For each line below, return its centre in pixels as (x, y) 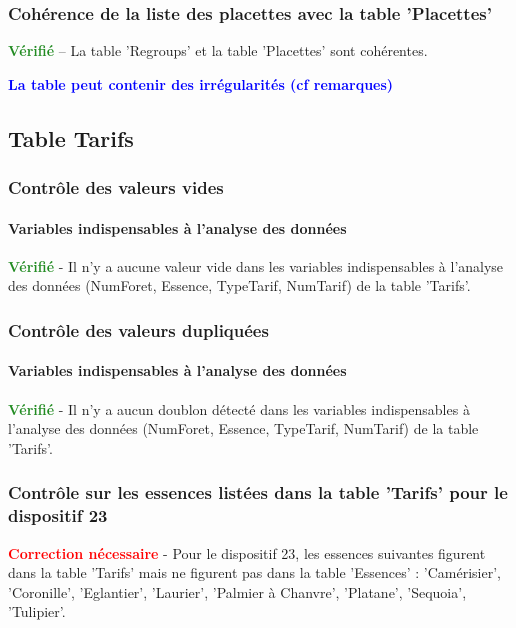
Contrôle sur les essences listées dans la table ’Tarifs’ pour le (258, 492)
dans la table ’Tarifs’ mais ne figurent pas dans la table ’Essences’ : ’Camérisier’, (254, 572)
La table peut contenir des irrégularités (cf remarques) (201, 83)
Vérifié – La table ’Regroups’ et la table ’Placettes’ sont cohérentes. (218, 50)
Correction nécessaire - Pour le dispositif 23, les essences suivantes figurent (247, 552)
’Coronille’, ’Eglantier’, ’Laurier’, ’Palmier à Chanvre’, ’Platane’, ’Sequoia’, (237, 591)
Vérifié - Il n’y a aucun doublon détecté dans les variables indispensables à (239, 408)
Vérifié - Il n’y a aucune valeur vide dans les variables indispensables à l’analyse (256, 265)
